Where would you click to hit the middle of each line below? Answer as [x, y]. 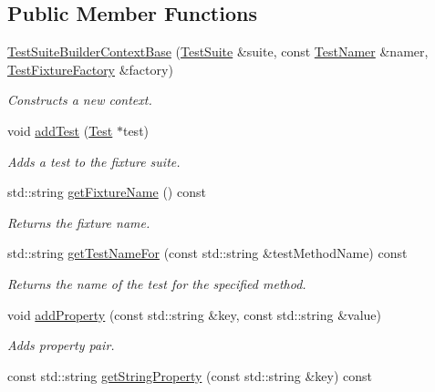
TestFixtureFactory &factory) [90, 69]
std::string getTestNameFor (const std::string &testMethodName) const [207, 253]
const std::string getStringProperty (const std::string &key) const [190, 375]
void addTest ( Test [60, 130]
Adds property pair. [61, 345]
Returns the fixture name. [79, 222]
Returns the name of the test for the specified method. [157, 283]
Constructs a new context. [80, 100]
